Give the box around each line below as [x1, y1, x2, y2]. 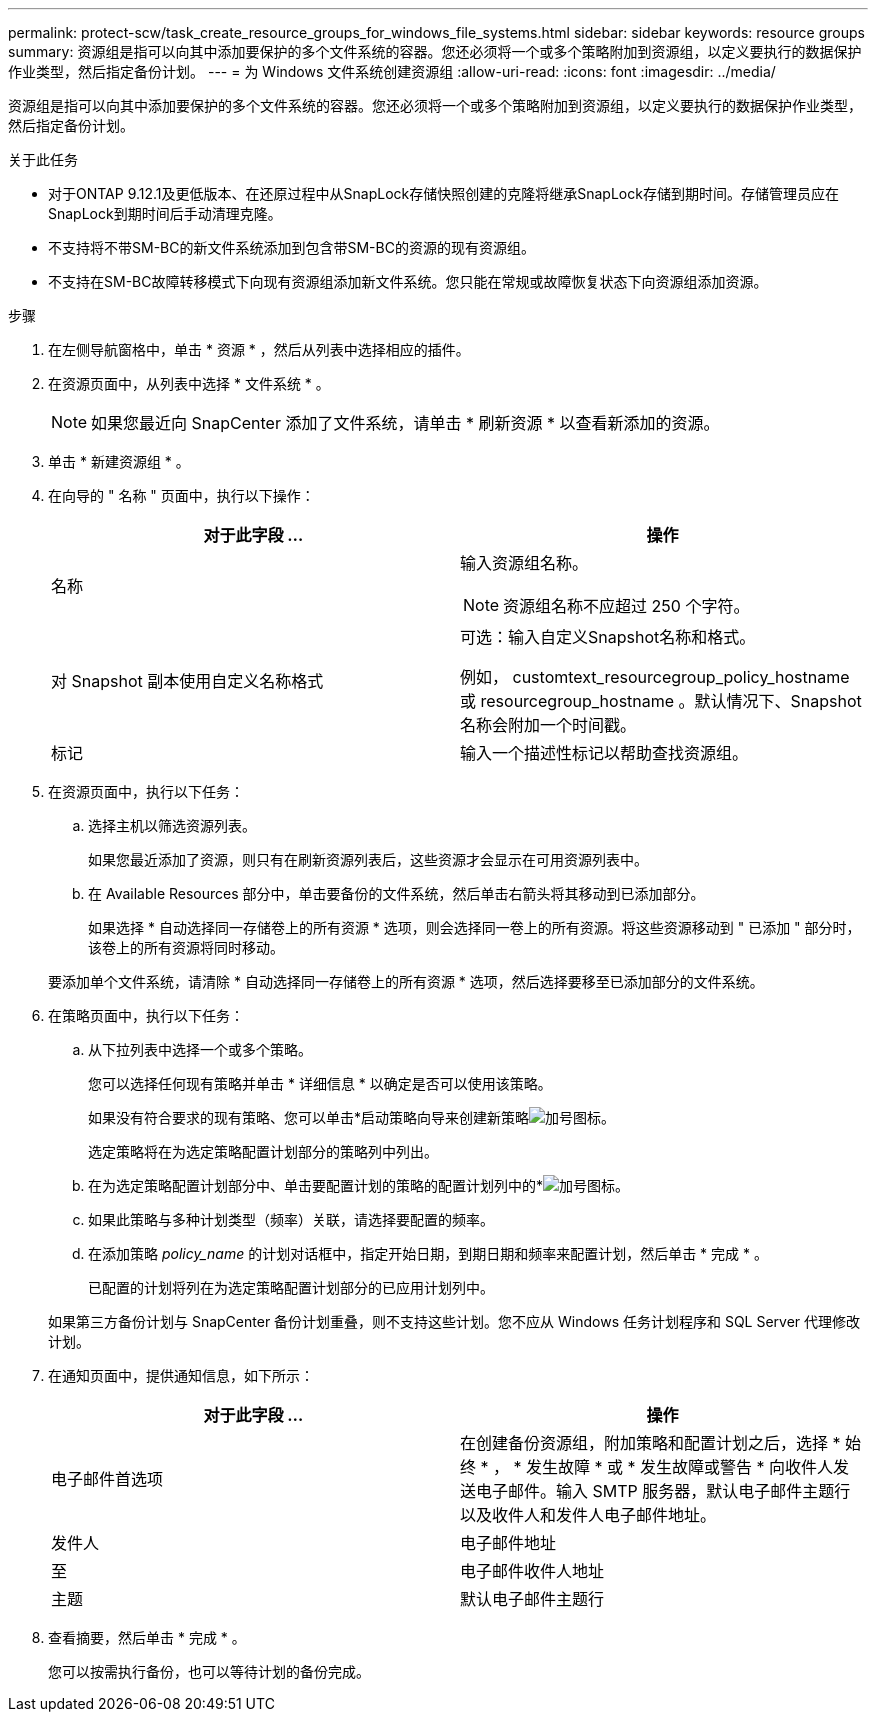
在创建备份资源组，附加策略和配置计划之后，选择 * [460, 1433, 841, 1453]
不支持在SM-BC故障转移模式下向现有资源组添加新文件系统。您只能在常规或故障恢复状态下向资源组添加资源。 [48, 273, 768, 290]
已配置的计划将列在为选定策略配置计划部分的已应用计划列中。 [88, 1279, 494, 1296]
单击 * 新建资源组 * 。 [48, 453, 190, 470]
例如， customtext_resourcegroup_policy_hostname [460, 667, 850, 687]
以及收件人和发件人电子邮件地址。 [460, 1505, 717, 1525]
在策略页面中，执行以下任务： [48, 1007, 244, 1024]
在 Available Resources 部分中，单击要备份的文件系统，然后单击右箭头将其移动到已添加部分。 [88, 885, 705, 902]
